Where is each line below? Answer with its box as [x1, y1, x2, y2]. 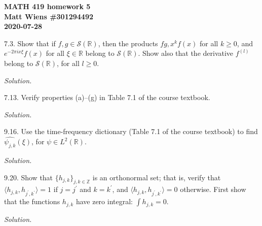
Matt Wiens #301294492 [4, 11, 94, 21]
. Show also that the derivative [138, 48, 234, 58]
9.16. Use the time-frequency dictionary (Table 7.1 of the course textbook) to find [4, 126, 258, 137]
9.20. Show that [4, 172, 53, 182]
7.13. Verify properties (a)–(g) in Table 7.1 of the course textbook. [4, 92, 210, 103]
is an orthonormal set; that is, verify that [92, 172, 221, 182]
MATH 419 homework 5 [4, 1, 91, 11]
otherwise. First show [180, 184, 246, 195]
